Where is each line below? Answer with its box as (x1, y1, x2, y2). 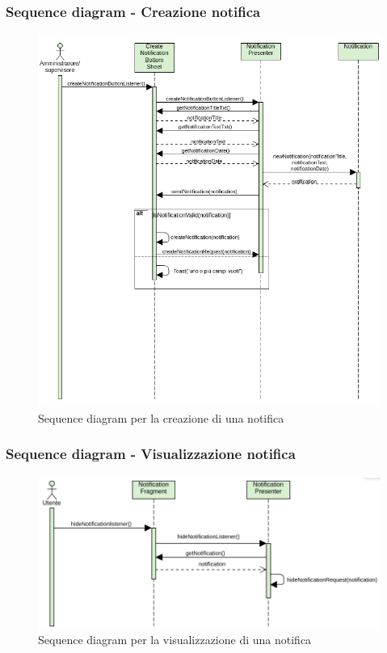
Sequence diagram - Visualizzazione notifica (6, 444, 296, 464)
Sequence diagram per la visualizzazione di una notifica (38, 631, 312, 648)
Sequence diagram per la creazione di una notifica (38, 409, 284, 426)
